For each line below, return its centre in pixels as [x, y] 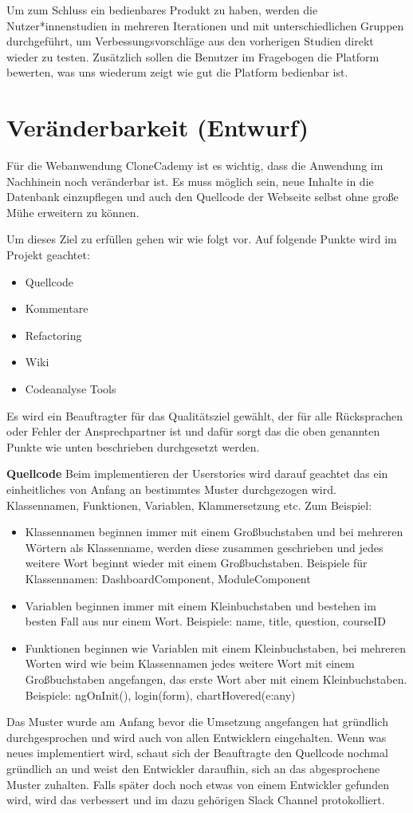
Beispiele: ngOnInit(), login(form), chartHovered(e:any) [160, 695]
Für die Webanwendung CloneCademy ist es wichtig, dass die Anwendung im [195, 166]
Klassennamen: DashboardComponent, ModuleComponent [168, 578]
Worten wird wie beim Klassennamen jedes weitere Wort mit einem [190, 663]
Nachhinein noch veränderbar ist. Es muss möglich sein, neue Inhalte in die [190, 181]
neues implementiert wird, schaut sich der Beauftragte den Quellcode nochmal [197, 753]
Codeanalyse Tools [71, 389]
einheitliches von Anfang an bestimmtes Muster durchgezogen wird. [171, 489]
